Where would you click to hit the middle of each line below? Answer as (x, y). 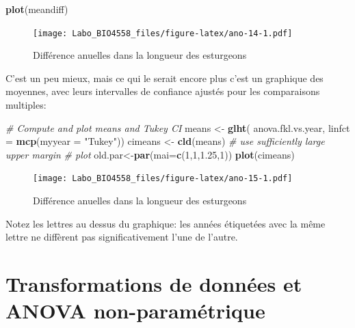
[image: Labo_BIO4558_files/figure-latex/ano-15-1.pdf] (163, 179)
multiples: (26, 105)
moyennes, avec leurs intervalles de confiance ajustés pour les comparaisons (163, 91)
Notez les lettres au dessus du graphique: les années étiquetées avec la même (166, 223)
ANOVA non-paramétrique (135, 311)
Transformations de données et (154, 284)
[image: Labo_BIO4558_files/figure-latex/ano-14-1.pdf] (163, 33)
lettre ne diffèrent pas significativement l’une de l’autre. (122, 237)
